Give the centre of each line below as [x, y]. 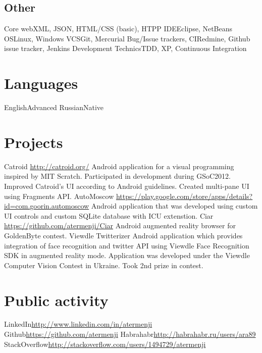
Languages [41, 83]
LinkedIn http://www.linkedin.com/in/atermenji [78, 324]
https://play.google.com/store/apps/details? [184, 196]
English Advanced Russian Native [54, 107]
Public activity [56, 300]
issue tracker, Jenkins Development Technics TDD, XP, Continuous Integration [125, 48]
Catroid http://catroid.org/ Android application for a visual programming [119, 166]
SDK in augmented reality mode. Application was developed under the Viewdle [127, 255]
